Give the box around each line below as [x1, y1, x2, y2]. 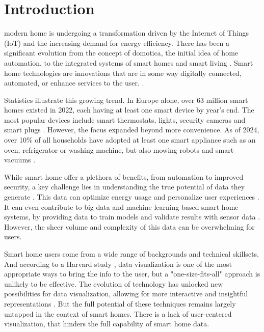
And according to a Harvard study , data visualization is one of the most [4, 258, 232, 269]
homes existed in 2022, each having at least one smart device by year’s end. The [4, 104, 254, 115]
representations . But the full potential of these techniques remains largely [4, 298, 236, 309]
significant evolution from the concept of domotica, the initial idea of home [4, 47, 239, 58]
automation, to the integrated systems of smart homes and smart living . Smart [4, 57, 253, 68]
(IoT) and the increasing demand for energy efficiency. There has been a [4, 37, 230, 48]
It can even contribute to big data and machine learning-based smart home [4, 201, 239, 212]
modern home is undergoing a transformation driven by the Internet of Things [4, 27, 249, 38]
